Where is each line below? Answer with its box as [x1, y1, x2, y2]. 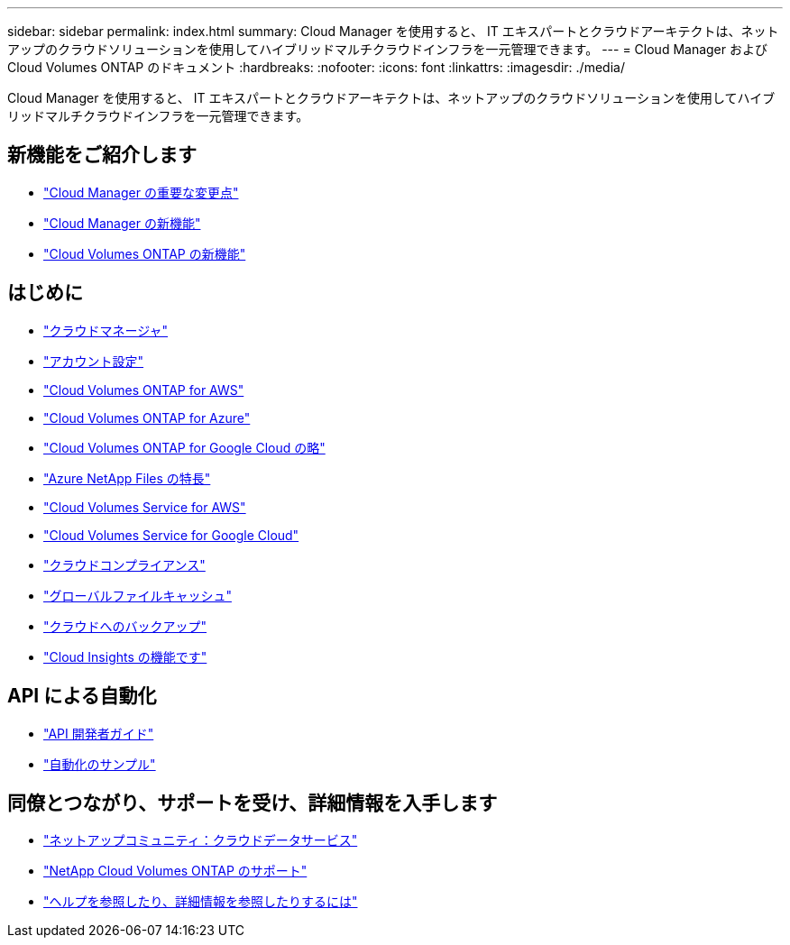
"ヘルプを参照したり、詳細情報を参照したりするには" [43, 894, 358, 910]
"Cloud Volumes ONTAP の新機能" [43, 245, 246, 261]
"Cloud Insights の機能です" [43, 648, 207, 665]
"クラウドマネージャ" [43, 322, 169, 338]
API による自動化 [7, 684, 157, 708]
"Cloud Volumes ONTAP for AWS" [43, 381, 244, 398]
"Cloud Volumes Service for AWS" [43, 499, 246, 515]
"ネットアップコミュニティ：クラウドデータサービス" [43, 832, 358, 849]
